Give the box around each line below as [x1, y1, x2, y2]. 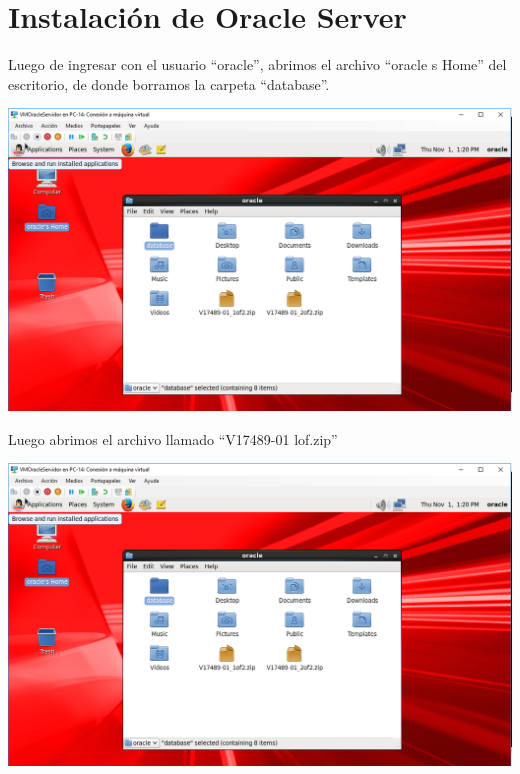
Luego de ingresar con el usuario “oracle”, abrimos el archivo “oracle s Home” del [8, 54, 507, 75]
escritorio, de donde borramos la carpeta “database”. [8, 73, 330, 94]
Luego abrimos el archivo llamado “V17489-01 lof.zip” [8, 428, 338, 449]
